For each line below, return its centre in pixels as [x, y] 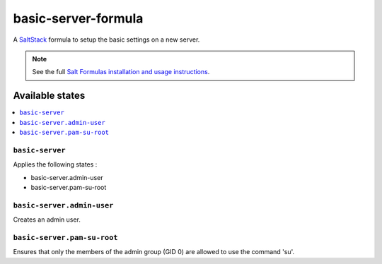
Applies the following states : [55, 164]
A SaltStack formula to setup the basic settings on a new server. [106, 40]
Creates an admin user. [47, 220]
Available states [49, 96]
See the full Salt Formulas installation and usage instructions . [121, 72]
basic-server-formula [78, 18]
